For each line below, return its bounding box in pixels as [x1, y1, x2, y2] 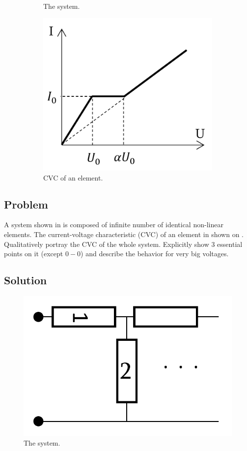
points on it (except [4, 248, 63, 259]
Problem [4, 196, 48, 211]
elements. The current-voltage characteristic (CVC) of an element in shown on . [4, 229, 244, 239]
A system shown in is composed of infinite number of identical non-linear [4, 219, 223, 230]
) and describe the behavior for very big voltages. [81, 248, 229, 259]
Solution [4, 272, 47, 288]
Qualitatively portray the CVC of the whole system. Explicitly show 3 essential [4, 239, 243, 249]
